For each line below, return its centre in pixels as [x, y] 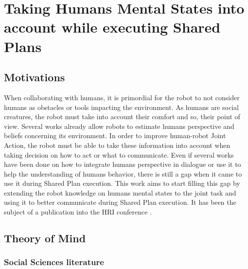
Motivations [35, 77]
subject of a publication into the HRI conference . [78, 212]
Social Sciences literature [54, 262]
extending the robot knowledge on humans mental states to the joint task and [120, 192]
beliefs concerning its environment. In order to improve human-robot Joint [115, 135]
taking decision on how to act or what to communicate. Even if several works [119, 154]
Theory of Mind [45, 238]
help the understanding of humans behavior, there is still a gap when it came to [123, 173]
